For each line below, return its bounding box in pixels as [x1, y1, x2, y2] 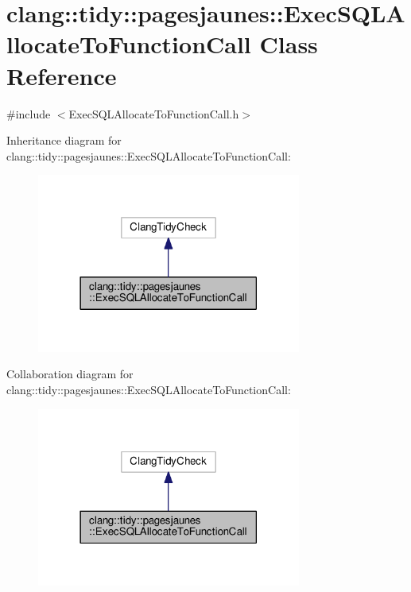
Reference [6, 59, 117, 91]
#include [6, 105, 51, 122]
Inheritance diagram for [6, 132, 122, 149]
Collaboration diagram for [6, 366, 134, 382]
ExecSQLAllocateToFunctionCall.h [68, 105, 239, 122]
